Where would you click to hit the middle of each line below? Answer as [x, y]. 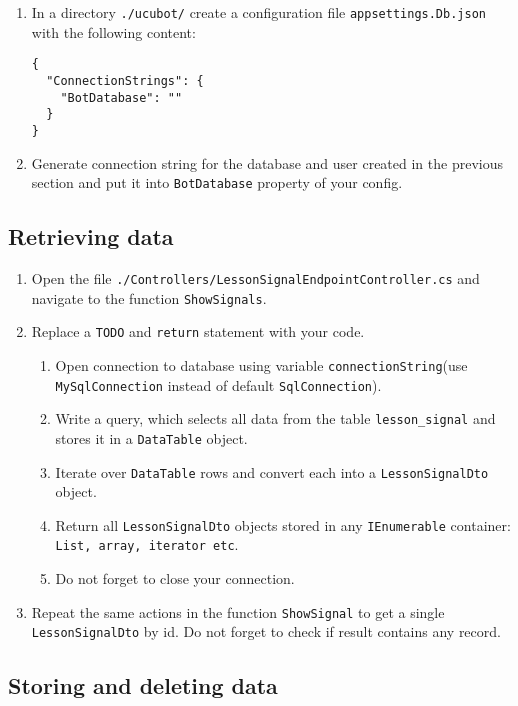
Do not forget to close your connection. [175, 578]
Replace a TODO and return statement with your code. [198, 331]
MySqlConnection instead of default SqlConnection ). [218, 384]
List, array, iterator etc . [147, 544]
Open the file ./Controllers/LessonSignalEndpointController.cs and [255, 277]
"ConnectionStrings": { [125, 80]
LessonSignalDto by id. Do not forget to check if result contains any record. [266, 631]
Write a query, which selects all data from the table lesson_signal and [275, 418]
